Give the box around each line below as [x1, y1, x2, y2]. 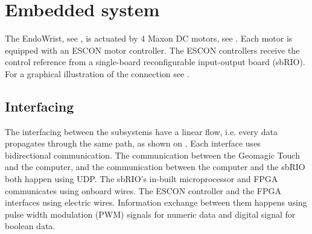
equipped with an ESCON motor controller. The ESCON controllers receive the [5, 43, 300, 56]
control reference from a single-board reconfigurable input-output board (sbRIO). [5, 55, 305, 68]
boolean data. [5, 220, 56, 232]
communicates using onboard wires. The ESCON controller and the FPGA [5, 184, 282, 197]
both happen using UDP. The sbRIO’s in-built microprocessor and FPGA [5, 172, 278, 185]
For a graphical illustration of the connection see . [5, 67, 189, 80]
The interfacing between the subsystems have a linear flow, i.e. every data [5, 125, 278, 138]
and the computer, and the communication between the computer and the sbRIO [5, 160, 305, 173]
